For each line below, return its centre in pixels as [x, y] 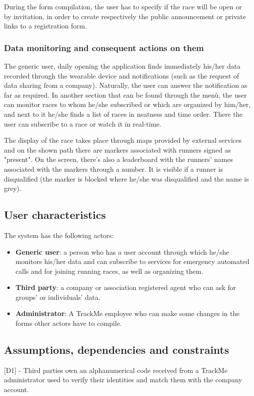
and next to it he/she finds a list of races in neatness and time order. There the [123, 114]
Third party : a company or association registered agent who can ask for [126, 287]
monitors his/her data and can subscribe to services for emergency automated [132, 261]
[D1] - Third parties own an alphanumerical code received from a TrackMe [116, 370]
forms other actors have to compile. [69, 323]
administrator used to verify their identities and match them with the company [123, 380]
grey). [13, 188]
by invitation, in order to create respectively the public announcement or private [125, 16]
